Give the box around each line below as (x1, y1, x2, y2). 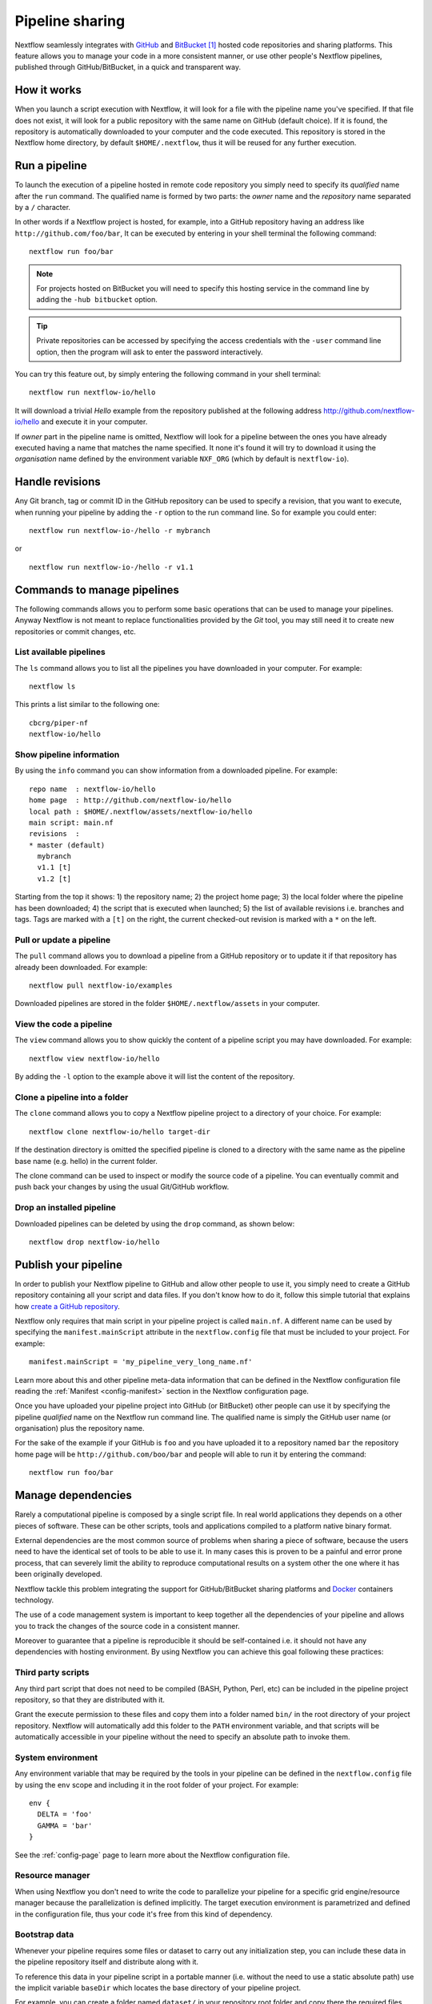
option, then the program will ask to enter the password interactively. (36, 347, 263, 357)
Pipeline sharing (14, 12, 126, 30)
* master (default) (29, 840, 106, 850)
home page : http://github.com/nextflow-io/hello (29, 796, 232, 805)
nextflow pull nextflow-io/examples (29, 980, 173, 990)
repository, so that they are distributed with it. (14, 1695, 166, 1704)
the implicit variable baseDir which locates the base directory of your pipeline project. (14, 1982, 302, 1992)
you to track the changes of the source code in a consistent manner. (14, 1621, 240, 1630)
